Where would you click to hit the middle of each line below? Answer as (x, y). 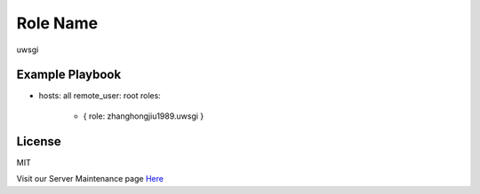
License (39, 141)
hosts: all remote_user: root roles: (100, 96)
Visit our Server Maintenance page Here (90, 179)
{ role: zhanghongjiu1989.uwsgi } (144, 116)
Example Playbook (69, 75)
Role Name (57, 23)
